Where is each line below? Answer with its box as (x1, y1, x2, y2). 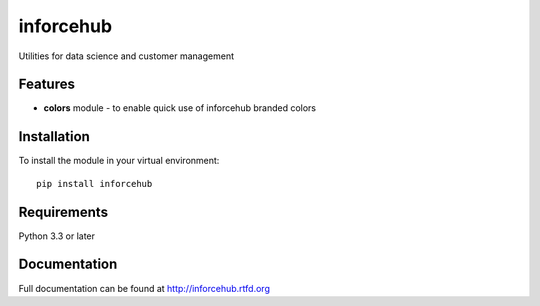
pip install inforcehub (36, 178, 153, 189)
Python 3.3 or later (18, 230, 95, 242)
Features (18, 76, 75, 93)
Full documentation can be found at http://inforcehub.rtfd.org (18, 282, 270, 294)
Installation (18, 128, 90, 145)
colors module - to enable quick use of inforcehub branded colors (43, 102, 317, 114)
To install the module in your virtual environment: (18, 155, 220, 167)
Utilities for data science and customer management (18, 50, 235, 62)
